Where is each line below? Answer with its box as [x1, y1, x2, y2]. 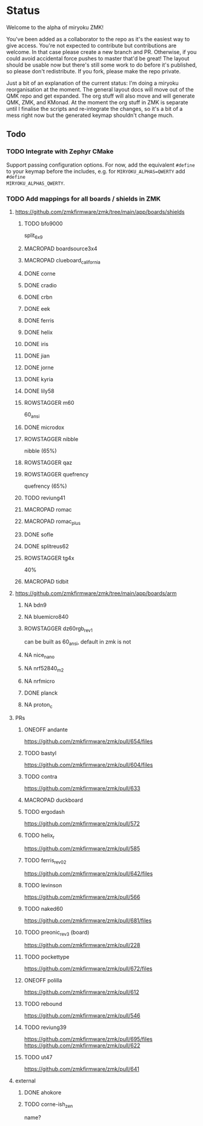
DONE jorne [24, 364, 55, 371]
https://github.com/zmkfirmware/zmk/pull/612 [24, 988, 139, 996]
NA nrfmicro [24, 678, 55, 685]
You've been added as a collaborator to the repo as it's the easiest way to [6, 35, 190, 42]
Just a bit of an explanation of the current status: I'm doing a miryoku [6, 79, 179, 87]
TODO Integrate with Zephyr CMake [6, 147, 114, 156]
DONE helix [24, 328, 53, 336]
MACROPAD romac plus [24, 518, 81, 527]
